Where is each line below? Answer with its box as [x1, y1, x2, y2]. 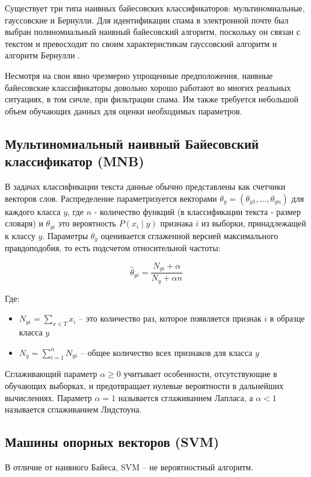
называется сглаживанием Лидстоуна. [5, 403, 142, 416]
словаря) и [5, 217, 43, 229]
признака [160, 217, 193, 229]
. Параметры [42, 229, 88, 242]
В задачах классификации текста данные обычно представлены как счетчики [5, 179, 286, 192]
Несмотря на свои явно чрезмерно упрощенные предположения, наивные [5, 69, 273, 81]
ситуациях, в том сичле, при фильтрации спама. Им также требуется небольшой [5, 93, 299, 105]
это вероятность [58, 217, 116, 229]
